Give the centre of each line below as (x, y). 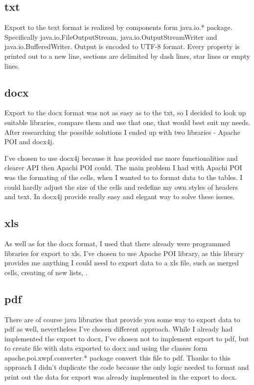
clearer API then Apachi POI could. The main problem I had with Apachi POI (123, 167)
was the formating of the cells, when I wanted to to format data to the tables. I (124, 177)
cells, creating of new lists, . (46, 272)
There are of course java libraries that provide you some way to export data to (122, 319)
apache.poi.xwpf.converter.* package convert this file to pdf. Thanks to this (117, 357)
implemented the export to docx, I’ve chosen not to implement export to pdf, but (127, 338)
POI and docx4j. (29, 141)
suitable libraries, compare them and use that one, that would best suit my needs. (127, 122)
